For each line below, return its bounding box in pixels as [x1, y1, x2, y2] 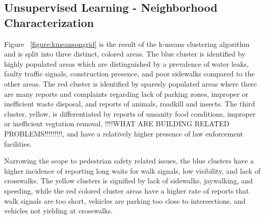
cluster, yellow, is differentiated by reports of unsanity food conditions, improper [4, 108, 256, 119]
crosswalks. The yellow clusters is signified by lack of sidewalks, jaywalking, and [4, 175, 253, 186]
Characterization [4, 14, 94, 30]
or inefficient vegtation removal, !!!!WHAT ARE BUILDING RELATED [4, 118, 229, 129]
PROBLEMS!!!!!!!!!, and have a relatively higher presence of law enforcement [4, 128, 244, 139]
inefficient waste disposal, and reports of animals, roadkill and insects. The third [4, 98, 255, 109]
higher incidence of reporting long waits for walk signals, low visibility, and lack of [4, 165, 260, 176]
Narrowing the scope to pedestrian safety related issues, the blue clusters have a [4, 155, 254, 166]
